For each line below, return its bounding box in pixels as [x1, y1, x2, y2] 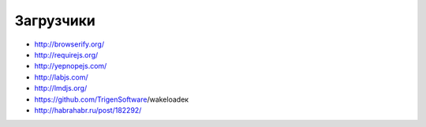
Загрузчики [14, 12, 96, 29]
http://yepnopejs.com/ [34, 62, 107, 71]
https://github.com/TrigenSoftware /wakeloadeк [34, 95, 189, 104]
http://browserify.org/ [34, 39, 105, 49]
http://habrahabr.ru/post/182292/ [34, 105, 142, 114]
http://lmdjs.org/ [34, 84, 88, 93]
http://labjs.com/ [34, 72, 88, 82]
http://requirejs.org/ [34, 50, 99, 59]
